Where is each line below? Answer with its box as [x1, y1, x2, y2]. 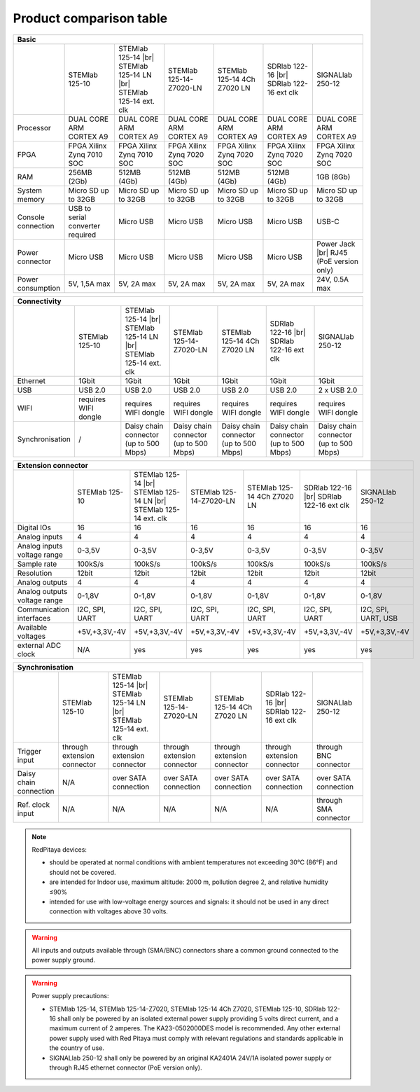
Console [17, 212, 45, 222]
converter [68, 221, 101, 230]
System [17, 186, 42, 195]
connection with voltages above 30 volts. [49, 907, 168, 915]
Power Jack [316, 239, 356, 249]
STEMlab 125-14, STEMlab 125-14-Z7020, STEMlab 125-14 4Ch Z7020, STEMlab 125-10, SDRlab [49, 1004, 326, 1013]
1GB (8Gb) [316, 172, 351, 181]
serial [68, 212, 87, 222]
